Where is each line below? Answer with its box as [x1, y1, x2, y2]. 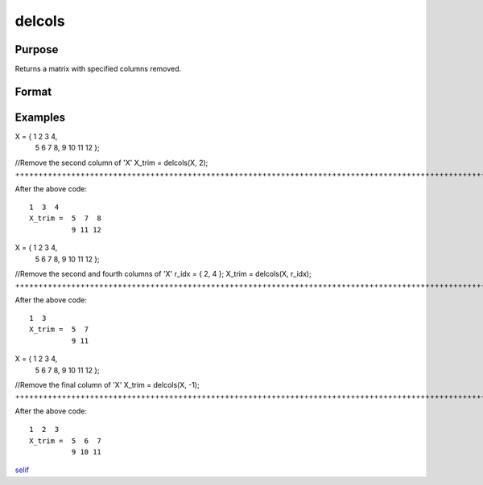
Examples [14, 110, 66, 124]
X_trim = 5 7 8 [29, 214, 102, 223]
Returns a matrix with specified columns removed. [14, 64, 182, 74]
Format [14, 84, 52, 98]
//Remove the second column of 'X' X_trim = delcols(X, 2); [14, 158, 208, 167]
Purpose [14, 43, 59, 56]
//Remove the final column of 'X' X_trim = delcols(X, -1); [14, 380, 200, 390]
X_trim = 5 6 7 [29, 436, 102, 446]
